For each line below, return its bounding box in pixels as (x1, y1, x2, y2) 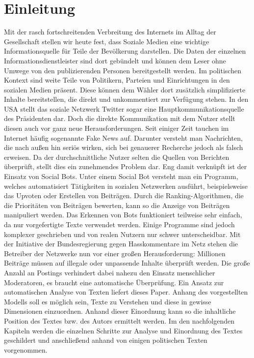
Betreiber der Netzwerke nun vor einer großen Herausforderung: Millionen (4, 248, 226, 258)
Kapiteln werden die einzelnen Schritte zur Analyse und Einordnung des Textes (4, 325, 243, 335)
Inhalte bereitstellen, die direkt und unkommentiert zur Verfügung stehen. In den (4, 94, 249, 104)
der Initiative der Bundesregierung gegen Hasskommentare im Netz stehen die (4, 239, 238, 249)
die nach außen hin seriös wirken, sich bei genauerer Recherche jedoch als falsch (4, 142, 243, 152)
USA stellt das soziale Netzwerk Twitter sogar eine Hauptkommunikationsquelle (4, 103, 244, 114)
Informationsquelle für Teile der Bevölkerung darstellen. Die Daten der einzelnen (4, 46, 246, 56)
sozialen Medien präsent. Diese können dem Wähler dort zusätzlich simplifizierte (4, 84, 246, 94)
